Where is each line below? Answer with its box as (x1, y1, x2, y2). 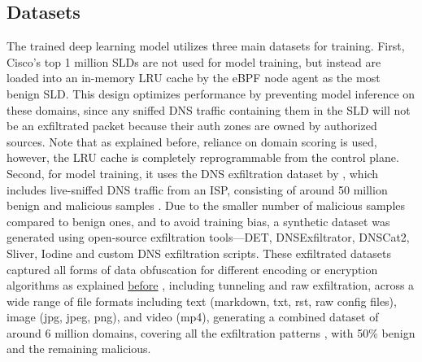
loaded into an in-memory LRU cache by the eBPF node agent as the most (7, 69, 381, 86)
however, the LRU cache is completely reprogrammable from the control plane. (7, 149, 399, 166)
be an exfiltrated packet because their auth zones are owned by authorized (7, 117, 377, 134)
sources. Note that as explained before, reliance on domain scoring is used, (7, 133, 377, 150)
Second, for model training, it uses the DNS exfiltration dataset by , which (7, 164, 379, 181)
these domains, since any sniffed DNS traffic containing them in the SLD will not (7, 101, 411, 118)
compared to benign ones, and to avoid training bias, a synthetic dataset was (7, 212, 390, 229)
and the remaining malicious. (7, 340, 151, 357)
